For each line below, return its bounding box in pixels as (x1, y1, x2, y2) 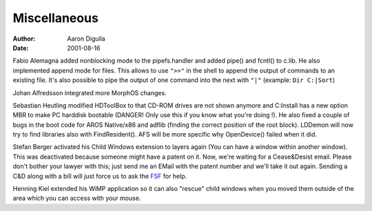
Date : (12, 43, 29, 52)
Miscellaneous (12, 10, 99, 26)
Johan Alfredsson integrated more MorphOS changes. (12, 88, 167, 97)
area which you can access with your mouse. (12, 194, 141, 203)
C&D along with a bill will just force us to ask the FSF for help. (12, 172, 187, 180)
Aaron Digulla (67, 34, 106, 43)
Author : (12, 34, 36, 43)
